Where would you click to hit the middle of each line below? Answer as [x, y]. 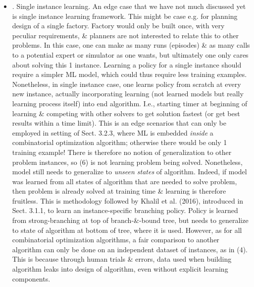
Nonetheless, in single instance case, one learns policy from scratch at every [127, 84]
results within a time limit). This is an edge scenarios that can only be [119, 123]
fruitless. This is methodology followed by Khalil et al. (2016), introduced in [128, 200]
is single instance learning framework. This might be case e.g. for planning [125, 16]
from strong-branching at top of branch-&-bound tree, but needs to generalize [130, 220]
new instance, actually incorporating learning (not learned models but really [128, 94]
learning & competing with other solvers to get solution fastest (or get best [126, 113]
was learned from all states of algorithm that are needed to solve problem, [125, 181]
